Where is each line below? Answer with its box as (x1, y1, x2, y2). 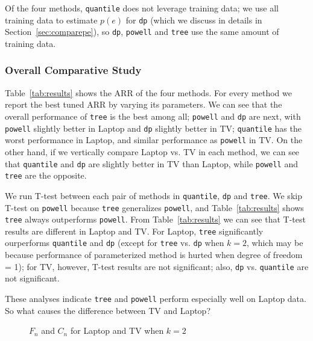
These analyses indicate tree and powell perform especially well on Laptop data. (5, 292, 306, 304)
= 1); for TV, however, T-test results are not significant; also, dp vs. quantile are (5, 260, 309, 272)
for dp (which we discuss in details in (125, 13, 262, 26)
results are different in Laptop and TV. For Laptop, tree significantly (5, 224, 264, 237)
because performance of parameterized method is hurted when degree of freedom (5, 248, 303, 261)
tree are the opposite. (5, 169, 87, 182)
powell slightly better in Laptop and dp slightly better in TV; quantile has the (5, 121, 302, 134)
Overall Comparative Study (5, 63, 142, 78)
